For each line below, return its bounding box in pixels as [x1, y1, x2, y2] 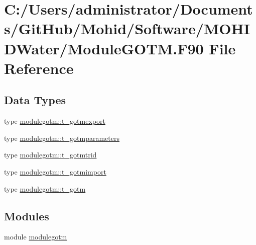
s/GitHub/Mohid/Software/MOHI [4, 18, 250, 39]
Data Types [4, 92, 66, 108]
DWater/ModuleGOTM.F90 [4, 38, 204, 58]
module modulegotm [4, 231, 67, 242]
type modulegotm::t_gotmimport [4, 166, 106, 177]
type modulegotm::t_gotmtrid [4, 149, 97, 160]
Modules [4, 208, 49, 223]
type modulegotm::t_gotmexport [4, 116, 105, 126]
